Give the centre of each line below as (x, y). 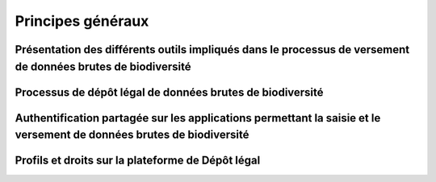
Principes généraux (82, 21)
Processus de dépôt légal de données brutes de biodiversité (169, 92)
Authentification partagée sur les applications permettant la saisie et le (198, 118)
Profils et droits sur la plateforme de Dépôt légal (138, 161)
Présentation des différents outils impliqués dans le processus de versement (212, 50)
